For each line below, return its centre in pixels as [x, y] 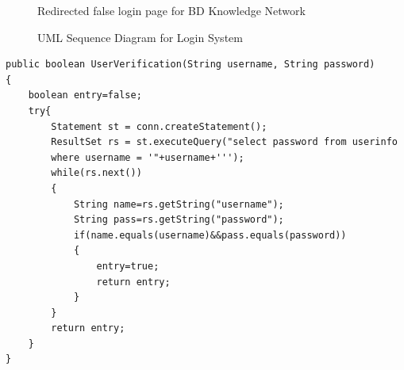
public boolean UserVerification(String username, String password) [190, 65]
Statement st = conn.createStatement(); [159, 126]
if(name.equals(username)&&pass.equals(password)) [210, 235]
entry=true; [128, 266]
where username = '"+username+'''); [148, 157]
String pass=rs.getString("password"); [179, 220]
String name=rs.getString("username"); [179, 204]
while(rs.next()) [96, 173]
